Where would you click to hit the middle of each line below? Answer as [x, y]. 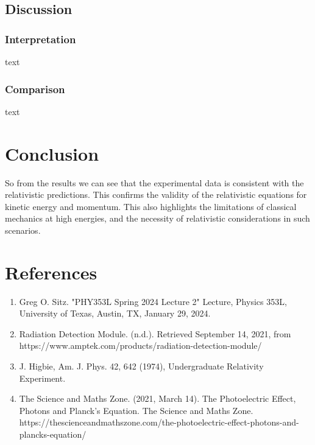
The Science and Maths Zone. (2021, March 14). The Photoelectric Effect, [157, 398]
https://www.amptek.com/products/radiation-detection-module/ [140, 345]
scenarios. [23, 230]
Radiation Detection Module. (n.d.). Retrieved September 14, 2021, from [155, 333]
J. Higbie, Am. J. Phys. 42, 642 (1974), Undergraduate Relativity [141, 366]
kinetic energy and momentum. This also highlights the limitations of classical [151, 206]
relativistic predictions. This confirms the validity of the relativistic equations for [156, 194]
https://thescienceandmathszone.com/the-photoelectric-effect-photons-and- [159, 422]
